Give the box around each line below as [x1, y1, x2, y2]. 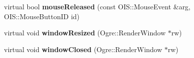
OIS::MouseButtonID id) [4, 11, 80, 21]
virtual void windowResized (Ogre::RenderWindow [4, 28, 166, 38]
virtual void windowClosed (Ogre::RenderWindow [4, 44, 162, 54]
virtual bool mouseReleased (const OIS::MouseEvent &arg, [4, 1, 191, 11]
